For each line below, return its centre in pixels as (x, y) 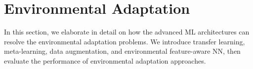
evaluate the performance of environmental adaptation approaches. (105, 60)
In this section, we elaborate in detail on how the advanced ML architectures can (127, 32)
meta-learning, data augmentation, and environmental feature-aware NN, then (122, 51)
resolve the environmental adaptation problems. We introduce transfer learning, (125, 41)
